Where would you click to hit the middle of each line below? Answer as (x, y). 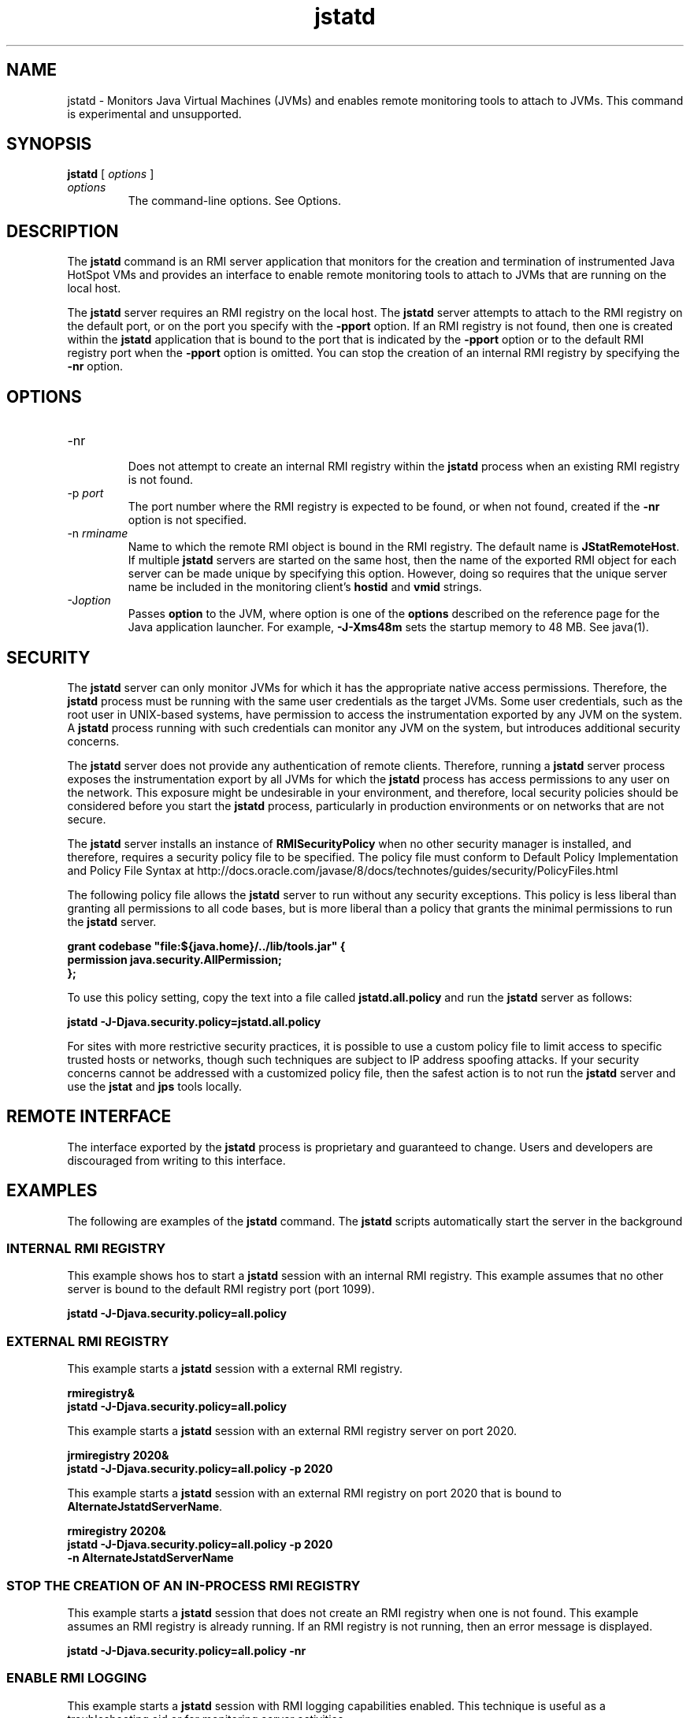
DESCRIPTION (63, 231)
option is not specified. (187, 520)
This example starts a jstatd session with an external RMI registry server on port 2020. (292, 1431)
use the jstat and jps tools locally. (155, 1086)
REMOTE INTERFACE (89, 1117)
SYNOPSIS (49, 144)
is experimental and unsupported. (154, 113)
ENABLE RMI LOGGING (77, 1678)
